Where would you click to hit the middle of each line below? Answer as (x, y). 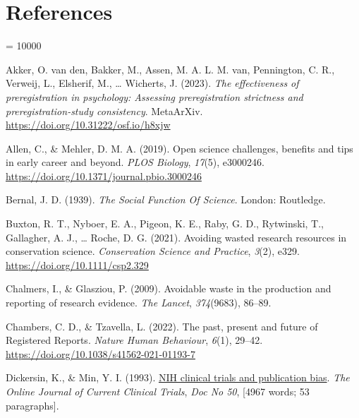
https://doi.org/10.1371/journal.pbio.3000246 (104, 175)
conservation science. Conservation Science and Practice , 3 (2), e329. (153, 251)
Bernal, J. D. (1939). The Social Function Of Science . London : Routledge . (166, 199)
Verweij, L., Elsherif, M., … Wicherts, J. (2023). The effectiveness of (152, 83)
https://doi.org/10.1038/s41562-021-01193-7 (101, 353)
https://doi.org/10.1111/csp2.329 (77, 264)
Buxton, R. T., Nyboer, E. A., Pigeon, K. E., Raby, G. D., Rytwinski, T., (165, 223)
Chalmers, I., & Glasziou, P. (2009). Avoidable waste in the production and (169, 288)
